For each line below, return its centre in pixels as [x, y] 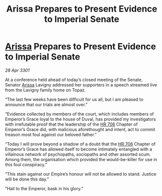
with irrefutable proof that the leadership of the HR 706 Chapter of [71, 124]
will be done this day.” [27, 179]
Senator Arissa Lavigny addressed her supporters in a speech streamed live [81, 85]
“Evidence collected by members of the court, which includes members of [80, 114]
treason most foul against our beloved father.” [51, 134]
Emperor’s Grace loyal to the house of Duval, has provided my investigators [81, 119]
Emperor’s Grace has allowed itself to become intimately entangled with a [79, 149]
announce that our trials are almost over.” [46, 104]
